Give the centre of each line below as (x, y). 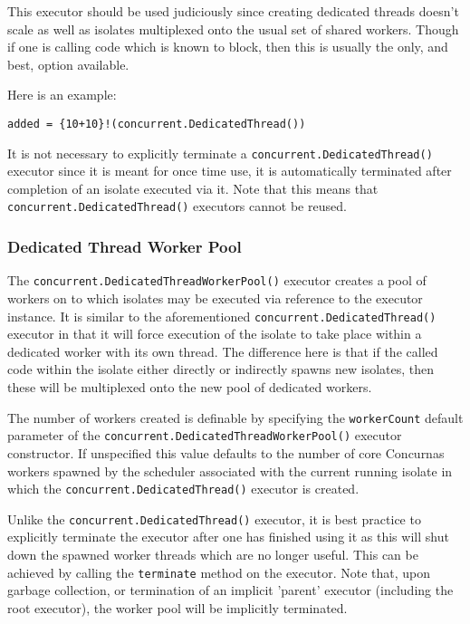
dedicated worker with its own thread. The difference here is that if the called (223, 351)
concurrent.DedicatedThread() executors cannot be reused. (177, 206)
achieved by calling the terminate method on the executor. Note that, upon (219, 572)
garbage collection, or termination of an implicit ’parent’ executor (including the (230, 590)
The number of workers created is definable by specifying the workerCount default (235, 417)
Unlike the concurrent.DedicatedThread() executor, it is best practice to (214, 518)
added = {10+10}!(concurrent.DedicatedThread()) (157, 124)
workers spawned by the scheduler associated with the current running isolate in (230, 470)
